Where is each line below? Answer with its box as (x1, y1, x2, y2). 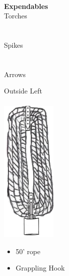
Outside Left (4, 86, 42, 96)
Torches (4, 10, 27, 21)
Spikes (4, 39, 23, 50)
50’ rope (15, 246, 41, 256)
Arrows (4, 69, 26, 79)
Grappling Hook (15, 263, 65, 273)
